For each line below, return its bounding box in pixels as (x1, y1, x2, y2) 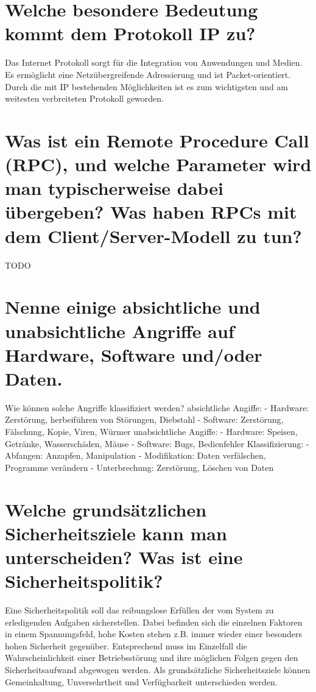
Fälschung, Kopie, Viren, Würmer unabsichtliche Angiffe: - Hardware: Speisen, (5, 425, 298, 438)
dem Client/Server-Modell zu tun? (5, 223, 302, 248)
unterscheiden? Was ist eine (5, 544, 243, 569)
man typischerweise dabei (5, 175, 223, 200)
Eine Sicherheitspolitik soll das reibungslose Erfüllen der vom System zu (5, 604, 274, 616)
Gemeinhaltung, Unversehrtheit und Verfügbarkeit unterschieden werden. (5, 675, 278, 688)
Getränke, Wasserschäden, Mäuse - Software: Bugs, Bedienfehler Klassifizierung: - (5, 437, 309, 450)
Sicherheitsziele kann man (5, 520, 227, 545)
